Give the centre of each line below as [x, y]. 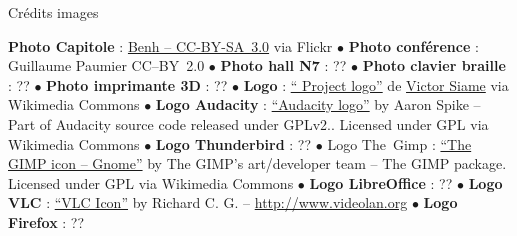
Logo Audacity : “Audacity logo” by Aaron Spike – [318, 104]
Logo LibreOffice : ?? [381, 182]
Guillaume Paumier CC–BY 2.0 [106, 65]
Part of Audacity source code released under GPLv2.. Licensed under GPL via [248, 123]
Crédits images [53, 12]
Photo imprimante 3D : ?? [137, 84]
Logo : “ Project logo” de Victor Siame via [376, 84]
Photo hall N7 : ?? [283, 65]
